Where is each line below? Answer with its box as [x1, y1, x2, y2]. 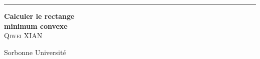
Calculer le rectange [4, 11, 74, 21]
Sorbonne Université [4, 47, 66, 57]
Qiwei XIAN [4, 30, 42, 41]
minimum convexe [4, 20, 67, 31]
